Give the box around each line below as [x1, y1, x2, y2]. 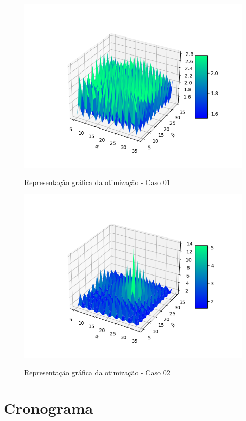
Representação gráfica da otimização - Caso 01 [24, 176, 171, 187]
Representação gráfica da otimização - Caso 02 [24, 367, 171, 377]
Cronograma [4, 397, 93, 418]
